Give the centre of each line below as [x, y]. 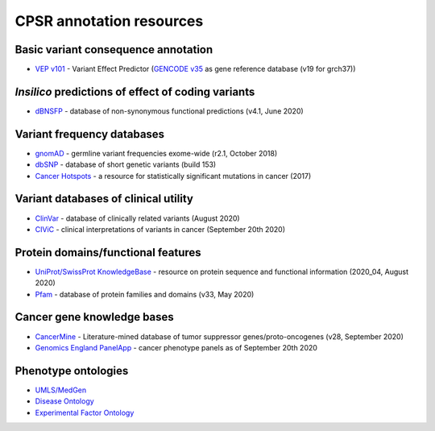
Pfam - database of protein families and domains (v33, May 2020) [145, 294]
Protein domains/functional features [108, 253]
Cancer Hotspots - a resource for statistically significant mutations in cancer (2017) [173, 176]
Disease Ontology [64, 401]
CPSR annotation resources [109, 21]
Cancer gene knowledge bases [95, 317]
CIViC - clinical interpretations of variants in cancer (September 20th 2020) [160, 229]
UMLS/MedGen [61, 390]
